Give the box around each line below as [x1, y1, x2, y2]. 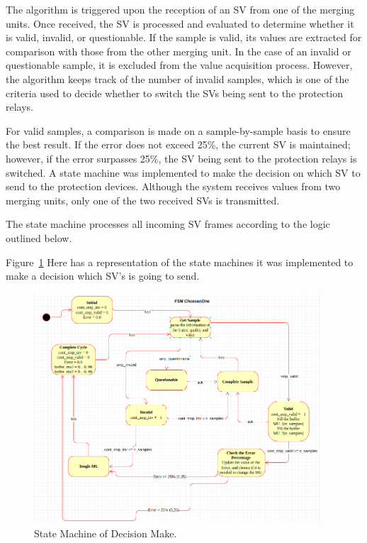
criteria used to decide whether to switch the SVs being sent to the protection [6, 85, 344, 100]
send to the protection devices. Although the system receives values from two [6, 179, 341, 194]
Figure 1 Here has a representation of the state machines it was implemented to [6, 254, 354, 269]
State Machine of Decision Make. [34, 525, 177, 540]
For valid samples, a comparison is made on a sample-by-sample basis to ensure [6, 123, 351, 138]
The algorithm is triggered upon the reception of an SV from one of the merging [6, 2, 355, 16]
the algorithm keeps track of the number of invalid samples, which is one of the [6, 71, 349, 86]
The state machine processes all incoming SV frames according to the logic [6, 216, 330, 231]
